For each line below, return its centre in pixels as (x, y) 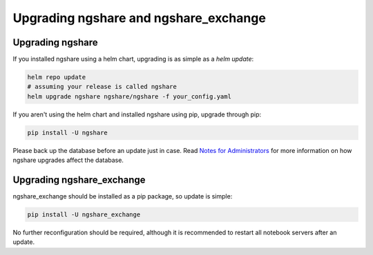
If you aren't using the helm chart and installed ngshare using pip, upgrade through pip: (137, 114)
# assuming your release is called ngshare (102, 87)
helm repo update (57, 77)
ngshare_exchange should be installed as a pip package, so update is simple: (123, 196)
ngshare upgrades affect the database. (68, 160)
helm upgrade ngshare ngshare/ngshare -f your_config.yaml (129, 96)
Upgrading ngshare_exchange (79, 180)
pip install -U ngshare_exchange (84, 215)
